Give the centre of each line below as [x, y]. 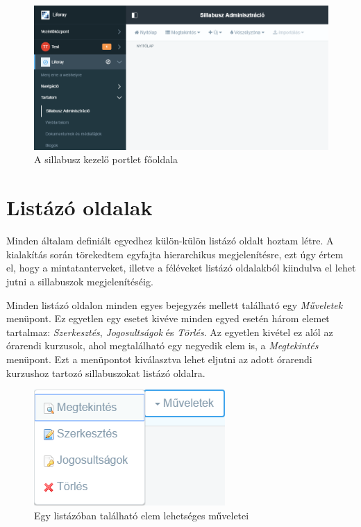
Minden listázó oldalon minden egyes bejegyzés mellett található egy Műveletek [175, 304]
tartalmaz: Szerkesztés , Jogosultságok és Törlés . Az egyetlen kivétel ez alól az [170, 332]
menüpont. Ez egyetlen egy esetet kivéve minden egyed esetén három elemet [168, 318]
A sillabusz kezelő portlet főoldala [106, 159]
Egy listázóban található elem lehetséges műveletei [142, 515]
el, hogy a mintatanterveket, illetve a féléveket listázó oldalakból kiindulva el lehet [181, 268]
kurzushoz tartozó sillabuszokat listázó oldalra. [106, 373]
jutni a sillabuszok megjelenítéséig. [80, 281]
